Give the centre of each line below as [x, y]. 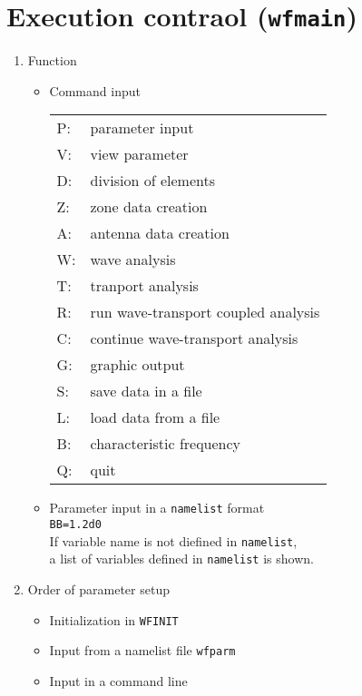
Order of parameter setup [98, 589]
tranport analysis [144, 286]
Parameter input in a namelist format [157, 508]
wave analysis [133, 260]
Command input [95, 90]
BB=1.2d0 [75, 525]
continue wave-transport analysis [194, 338]
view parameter [139, 154]
